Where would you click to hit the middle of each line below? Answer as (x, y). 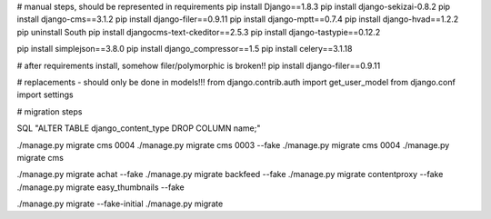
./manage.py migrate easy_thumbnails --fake (101, 187)
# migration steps (50, 111)
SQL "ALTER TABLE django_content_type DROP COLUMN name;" (139, 128)
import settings (45, 95)
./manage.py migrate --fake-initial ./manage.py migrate (120, 204)
